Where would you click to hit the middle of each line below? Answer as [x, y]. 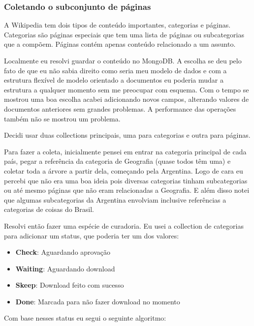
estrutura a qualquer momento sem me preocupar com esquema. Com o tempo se [127, 89]
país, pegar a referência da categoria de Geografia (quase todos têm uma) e [117, 161]
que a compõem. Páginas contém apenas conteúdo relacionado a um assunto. [120, 44]
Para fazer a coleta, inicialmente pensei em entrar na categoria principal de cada [125, 151]
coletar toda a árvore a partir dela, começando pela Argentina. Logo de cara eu [124, 170]
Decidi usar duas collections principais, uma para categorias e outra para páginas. [127, 135]
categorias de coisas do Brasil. [49, 209]
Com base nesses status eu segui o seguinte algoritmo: [85, 318]
